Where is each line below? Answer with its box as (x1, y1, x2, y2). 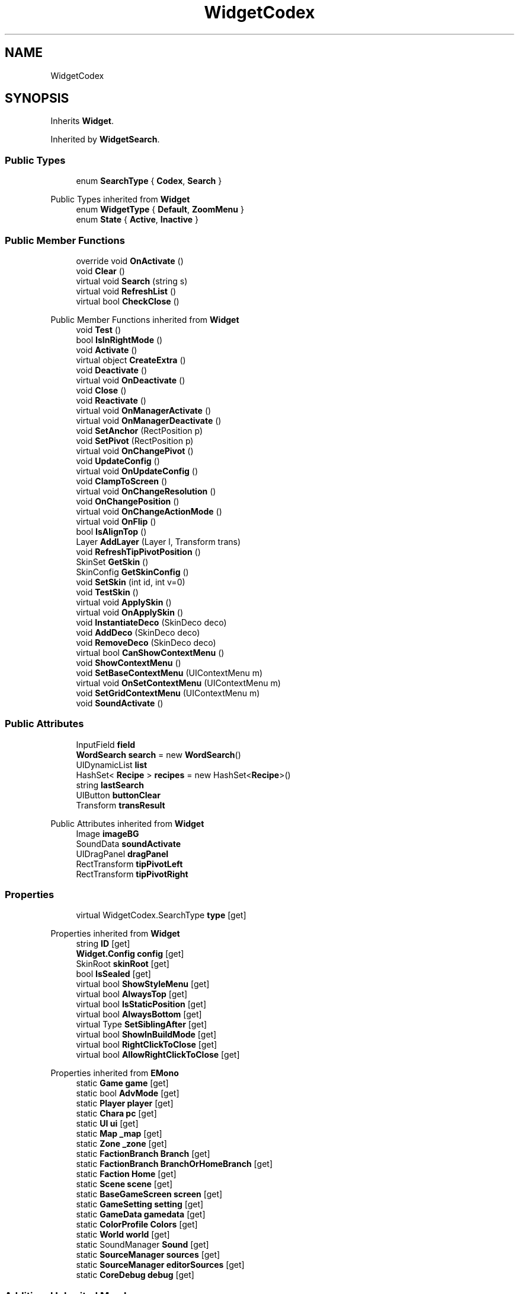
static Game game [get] (76, 1078, 169, 1089)
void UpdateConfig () (76, 455, 160, 466)
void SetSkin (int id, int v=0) (76, 576, 185, 587)
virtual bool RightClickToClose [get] (76, 1039, 217, 1050)
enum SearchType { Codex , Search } (76, 176, 222, 186)
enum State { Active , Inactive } (76, 214, 199, 225)
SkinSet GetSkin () (76, 556, 149, 567)
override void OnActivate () (76, 255, 184, 266)
